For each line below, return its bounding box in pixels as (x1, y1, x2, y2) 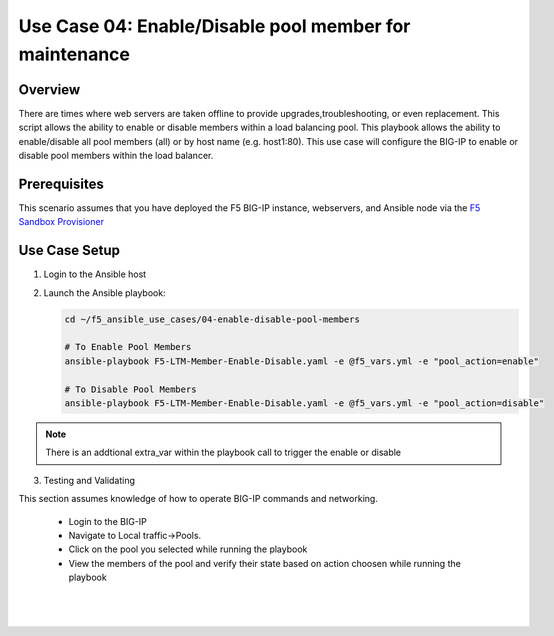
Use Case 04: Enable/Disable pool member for (18, 15, 411, 37)
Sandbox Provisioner (18, 216, 105, 228)
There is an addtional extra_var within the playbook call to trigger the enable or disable (45, 446, 402, 459)
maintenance (18, 43, 130, 65)
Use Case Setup (18, 242, 120, 259)
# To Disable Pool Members (64, 383, 197, 395)
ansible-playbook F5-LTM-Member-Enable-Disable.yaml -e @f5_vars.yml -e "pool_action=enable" (64, 355, 540, 367)
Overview (18, 81, 81, 98)
